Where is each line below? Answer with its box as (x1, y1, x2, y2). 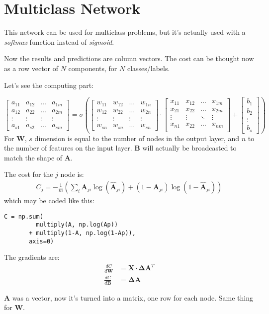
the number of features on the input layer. (4, 143, 132, 153)
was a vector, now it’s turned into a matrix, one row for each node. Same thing (12, 292, 253, 303)
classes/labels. (127, 63, 170, 73)
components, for (68, 63, 117, 73)
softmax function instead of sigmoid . (4, 36, 114, 47)
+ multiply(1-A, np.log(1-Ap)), (29, 229, 136, 236)
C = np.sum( (4, 213, 43, 220)
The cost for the (4, 169, 53, 179)
